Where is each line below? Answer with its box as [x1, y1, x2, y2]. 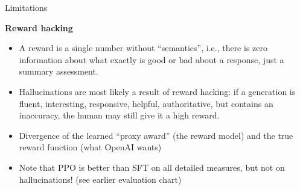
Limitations [5, 1, 48, 13]
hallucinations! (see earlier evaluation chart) [19, 173, 182, 185]
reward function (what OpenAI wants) [19, 141, 162, 153]
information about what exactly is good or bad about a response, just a [19, 53, 284, 66]
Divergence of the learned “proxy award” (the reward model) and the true [19, 129, 293, 141]
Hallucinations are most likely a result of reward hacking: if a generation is [19, 85, 296, 97]
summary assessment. [19, 65, 98, 78]
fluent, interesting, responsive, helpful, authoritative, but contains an [19, 97, 273, 109]
